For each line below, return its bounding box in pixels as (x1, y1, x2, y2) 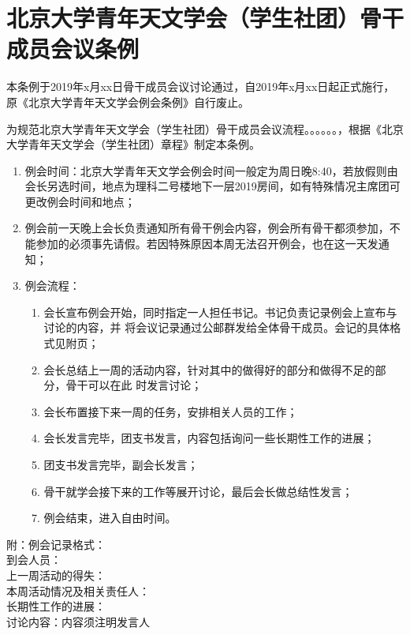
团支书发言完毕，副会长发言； (43, 457, 199, 472)
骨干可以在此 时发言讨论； (65, 377, 203, 393)
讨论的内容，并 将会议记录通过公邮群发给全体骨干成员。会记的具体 (43, 319, 390, 336)
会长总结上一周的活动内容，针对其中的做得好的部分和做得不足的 (43, 361, 375, 378)
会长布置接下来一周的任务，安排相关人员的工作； (43, 403, 298, 419)
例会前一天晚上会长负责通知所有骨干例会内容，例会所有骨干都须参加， (24, 220, 389, 236)
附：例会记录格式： (6, 535, 106, 552)
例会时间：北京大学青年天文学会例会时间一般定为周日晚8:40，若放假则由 (24, 162, 398, 178)
